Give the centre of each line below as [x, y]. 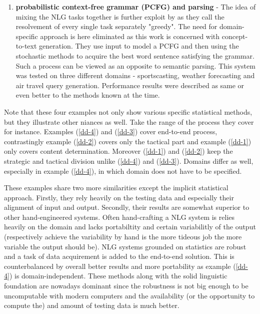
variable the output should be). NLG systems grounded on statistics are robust [125, 246]
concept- [235, 36]
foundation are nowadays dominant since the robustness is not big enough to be [126, 286]
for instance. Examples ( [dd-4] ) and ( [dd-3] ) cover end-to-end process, [111, 131]
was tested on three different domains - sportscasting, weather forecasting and [135, 75]
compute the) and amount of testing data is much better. [92, 305]
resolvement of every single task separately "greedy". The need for [116, 26]
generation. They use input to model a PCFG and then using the [139, 46]
